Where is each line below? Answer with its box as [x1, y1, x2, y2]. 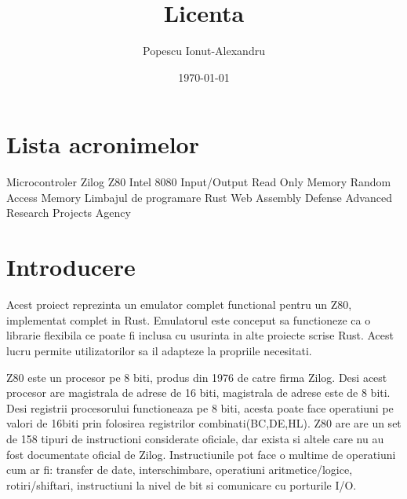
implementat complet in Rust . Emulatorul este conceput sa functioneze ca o [6, 311, 371, 328]
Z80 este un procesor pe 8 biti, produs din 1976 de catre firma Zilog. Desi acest [6, 369, 387, 385]
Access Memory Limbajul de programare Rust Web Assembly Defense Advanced [6, 189, 392, 205]
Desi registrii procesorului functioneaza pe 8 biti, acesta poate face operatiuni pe [6, 399, 394, 416]
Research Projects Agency [6, 204, 131, 221]
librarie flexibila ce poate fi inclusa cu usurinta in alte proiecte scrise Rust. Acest [6, 327, 394, 343]
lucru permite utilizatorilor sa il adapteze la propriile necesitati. [6, 342, 312, 358]
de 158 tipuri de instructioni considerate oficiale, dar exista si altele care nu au [6, 430, 384, 446]
